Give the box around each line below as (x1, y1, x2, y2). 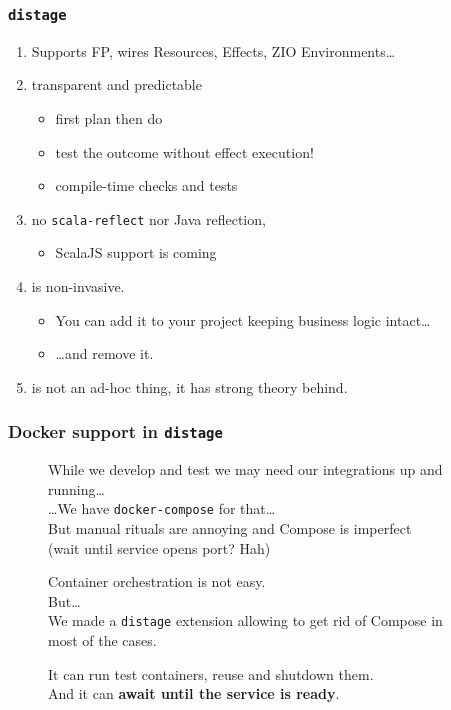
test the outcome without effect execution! (55, 141, 314, 162)
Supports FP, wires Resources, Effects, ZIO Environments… (31, 40, 396, 61)
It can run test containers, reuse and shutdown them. (48, 663, 374, 684)
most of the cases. (48, 630, 157, 651)
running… (48, 478, 105, 499)
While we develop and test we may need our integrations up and (48, 459, 443, 480)
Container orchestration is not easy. (48, 571, 266, 592)
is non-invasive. (31, 276, 125, 296)
